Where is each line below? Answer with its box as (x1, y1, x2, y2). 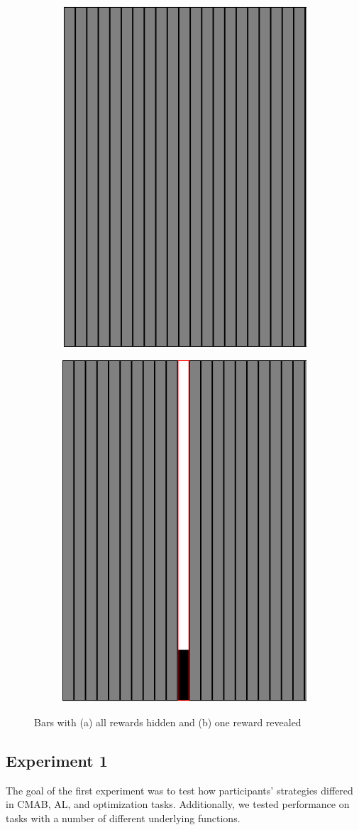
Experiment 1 (6, 750, 108, 772)
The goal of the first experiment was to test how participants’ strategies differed (6, 782, 353, 797)
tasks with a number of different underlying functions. (6, 811, 241, 826)
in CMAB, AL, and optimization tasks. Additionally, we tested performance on (6, 797, 350, 812)
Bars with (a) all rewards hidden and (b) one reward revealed (34, 715, 302, 730)
